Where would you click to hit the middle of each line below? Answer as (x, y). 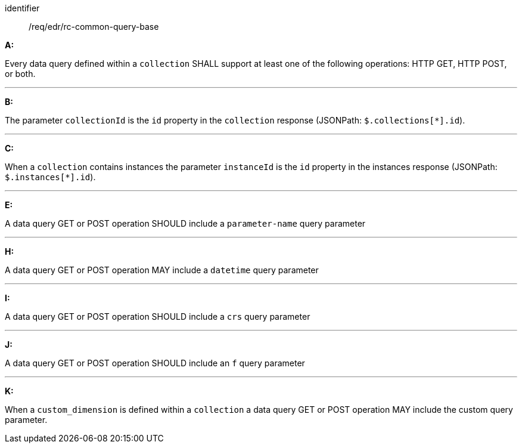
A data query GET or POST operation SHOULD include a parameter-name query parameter (185, 223)
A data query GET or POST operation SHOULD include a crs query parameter (158, 316)
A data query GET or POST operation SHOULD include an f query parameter (155, 363)
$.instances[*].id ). (50, 177)
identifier (22, 8)
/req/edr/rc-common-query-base (94, 27)
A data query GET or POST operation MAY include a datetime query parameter (162, 270)
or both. (20, 74)
